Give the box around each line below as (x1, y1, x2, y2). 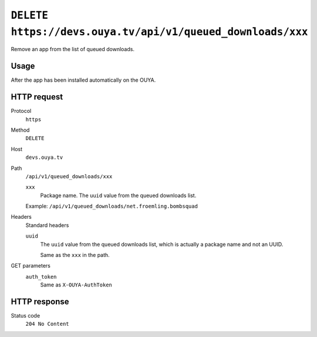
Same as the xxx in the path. (40, 252, 110, 259)
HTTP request (11, 92, 63, 102)
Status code (11, 312, 41, 319)
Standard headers (25, 221, 69, 229)
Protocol (11, 108, 32, 115)
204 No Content (25, 321, 70, 328)
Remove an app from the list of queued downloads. (11, 46, 135, 53)
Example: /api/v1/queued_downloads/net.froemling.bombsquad (25, 203, 198, 210)
